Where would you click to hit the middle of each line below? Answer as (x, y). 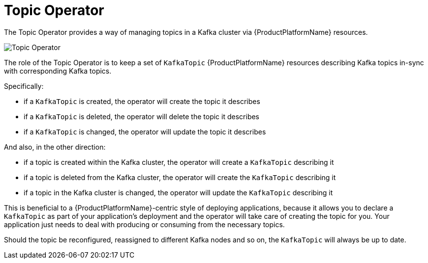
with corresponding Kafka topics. (58, 71)
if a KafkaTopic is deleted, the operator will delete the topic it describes (142, 116)
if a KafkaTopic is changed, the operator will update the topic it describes (145, 131)
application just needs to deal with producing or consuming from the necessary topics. (144, 224)
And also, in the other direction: (55, 147)
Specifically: (24, 86)
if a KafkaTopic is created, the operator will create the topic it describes (142, 101)
